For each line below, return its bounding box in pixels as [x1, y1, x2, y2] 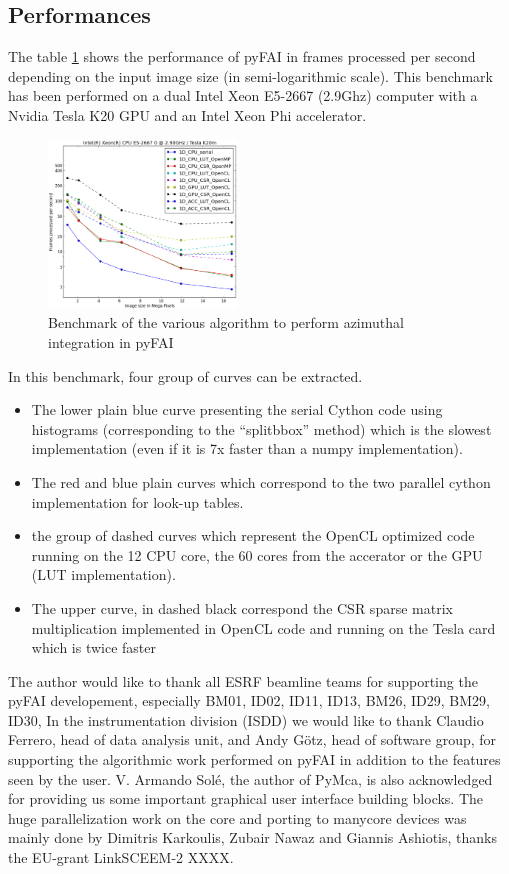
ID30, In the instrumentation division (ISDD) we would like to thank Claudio [8, 709, 484, 730]
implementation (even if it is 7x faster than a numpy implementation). [31, 438, 463, 459]
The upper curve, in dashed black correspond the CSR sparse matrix [31, 597, 453, 618]
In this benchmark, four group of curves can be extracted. [8, 365, 363, 386]
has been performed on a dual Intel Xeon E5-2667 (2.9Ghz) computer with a [8, 85, 478, 106]
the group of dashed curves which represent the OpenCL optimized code [31, 525, 475, 546]
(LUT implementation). [31, 564, 176, 585]
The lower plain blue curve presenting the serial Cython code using [31, 399, 443, 420]
